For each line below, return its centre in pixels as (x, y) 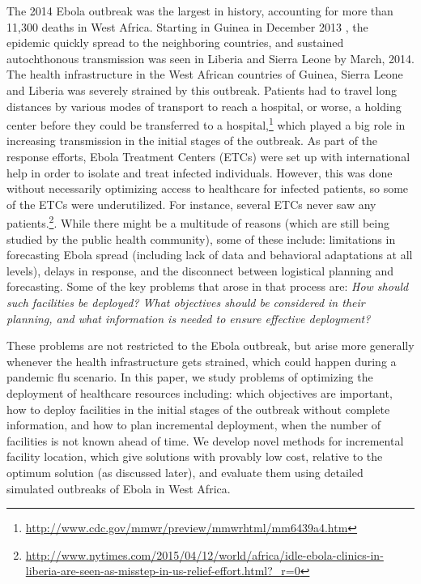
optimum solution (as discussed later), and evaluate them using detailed (185, 472)
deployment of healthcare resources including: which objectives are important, (200, 392)
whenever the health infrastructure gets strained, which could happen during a (202, 361)
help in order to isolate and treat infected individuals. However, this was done (200, 172)
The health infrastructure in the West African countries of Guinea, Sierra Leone (205, 74)
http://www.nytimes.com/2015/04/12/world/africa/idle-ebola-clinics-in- (204, 554)
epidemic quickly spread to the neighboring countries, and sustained (175, 43)
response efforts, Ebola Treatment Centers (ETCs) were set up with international (208, 156)
